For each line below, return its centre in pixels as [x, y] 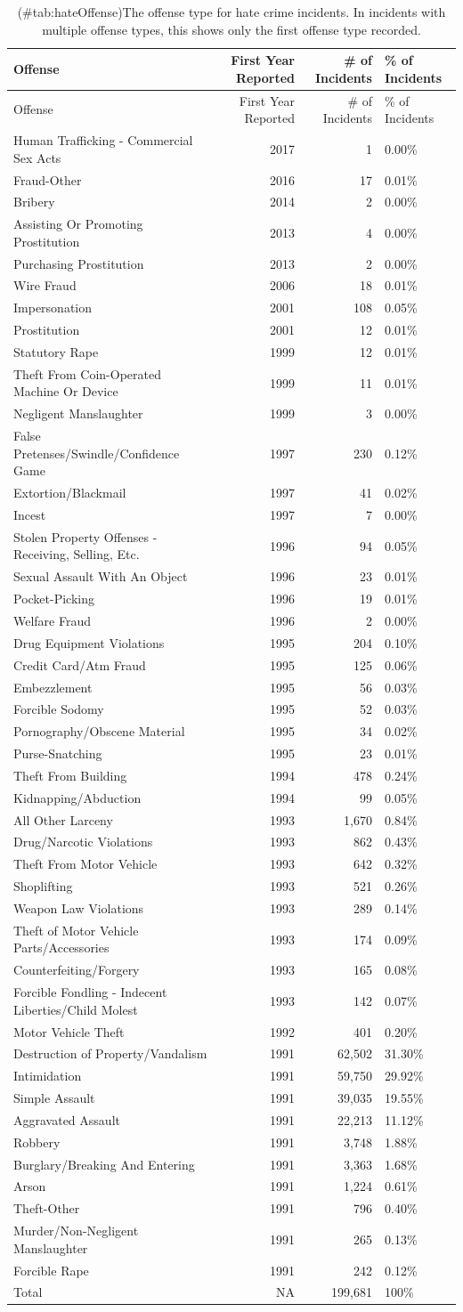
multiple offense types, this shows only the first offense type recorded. [231, 29]
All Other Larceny [63, 819]
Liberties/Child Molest [76, 1009]
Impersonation [53, 308]
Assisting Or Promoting [78, 224]
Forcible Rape [51, 1270]
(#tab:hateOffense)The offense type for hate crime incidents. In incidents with [231, 12]
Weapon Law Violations [79, 907]
